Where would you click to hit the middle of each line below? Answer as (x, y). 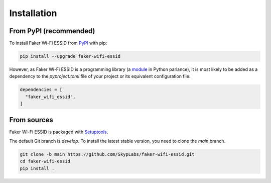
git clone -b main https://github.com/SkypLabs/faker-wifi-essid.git (107, 154)
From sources (31, 120)
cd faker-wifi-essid (45, 161)
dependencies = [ (41, 90)
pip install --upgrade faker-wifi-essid (70, 56)
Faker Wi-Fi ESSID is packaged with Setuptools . (59, 132)
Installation (33, 13)
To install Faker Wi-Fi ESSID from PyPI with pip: (58, 43)
